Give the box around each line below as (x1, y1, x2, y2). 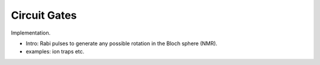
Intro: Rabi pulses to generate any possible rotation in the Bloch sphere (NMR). (25, 40, 217, 47)
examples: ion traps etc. (25, 48, 85, 55)
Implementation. (11, 29, 51, 36)
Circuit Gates (11, 9, 77, 22)
